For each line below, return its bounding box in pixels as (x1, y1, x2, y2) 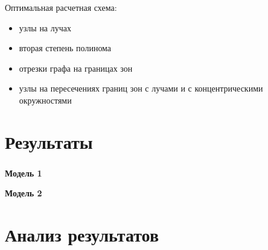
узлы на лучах (19, 21, 71, 34)
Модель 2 (5, 187, 42, 199)
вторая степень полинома (19, 42, 112, 54)
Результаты (5, 129, 93, 154)
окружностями (19, 93, 72, 106)
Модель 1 (5, 166, 42, 179)
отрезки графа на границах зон (19, 61, 133, 74)
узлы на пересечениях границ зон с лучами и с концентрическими (19, 82, 263, 95)
